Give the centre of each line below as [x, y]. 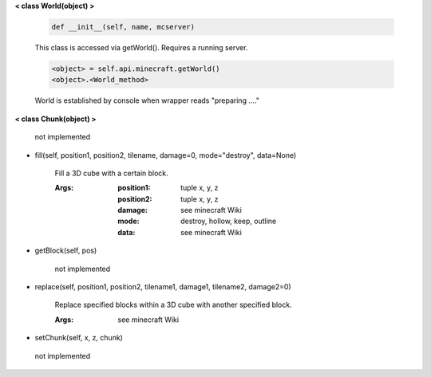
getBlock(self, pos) [66, 250]
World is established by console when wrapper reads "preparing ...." [147, 100]
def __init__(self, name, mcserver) [123, 27]
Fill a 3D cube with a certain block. [112, 173]
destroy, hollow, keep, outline [229, 221]
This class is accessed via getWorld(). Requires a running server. [141, 47]
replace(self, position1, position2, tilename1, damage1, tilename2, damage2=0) [163, 287]
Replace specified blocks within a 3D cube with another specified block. [173, 305]
